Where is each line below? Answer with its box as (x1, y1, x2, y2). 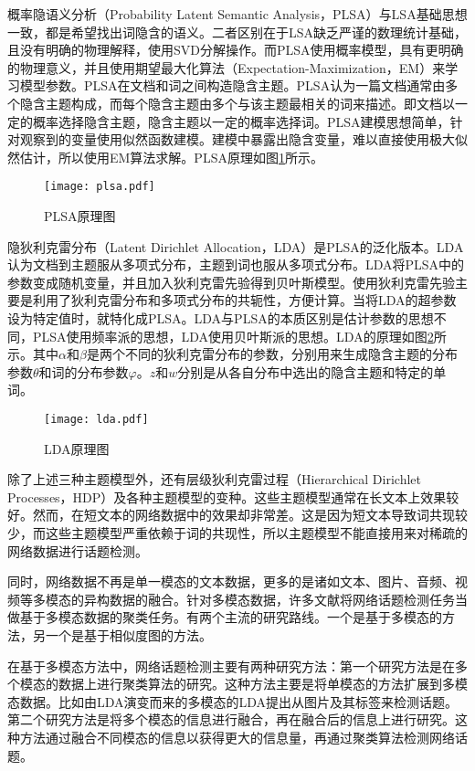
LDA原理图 (44, 438, 110, 458)
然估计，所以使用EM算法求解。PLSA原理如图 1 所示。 (7, 147, 323, 166)
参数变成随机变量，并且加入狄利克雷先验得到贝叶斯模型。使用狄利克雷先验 (7, 272, 455, 291)
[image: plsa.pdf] (44, 180, 155, 194)
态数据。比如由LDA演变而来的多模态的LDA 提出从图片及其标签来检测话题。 (7, 692, 459, 711)
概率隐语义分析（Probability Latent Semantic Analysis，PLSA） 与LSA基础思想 (7, 5, 468, 23)
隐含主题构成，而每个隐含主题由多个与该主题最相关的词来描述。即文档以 (19, 93, 455, 112)
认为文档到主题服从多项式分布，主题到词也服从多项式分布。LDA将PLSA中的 (7, 255, 465, 274)
